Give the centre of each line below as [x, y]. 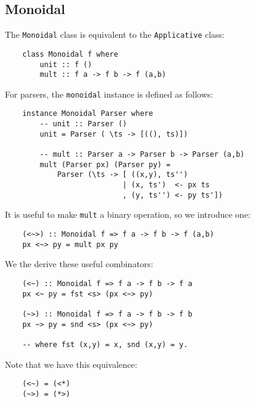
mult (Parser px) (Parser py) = [105, 164]
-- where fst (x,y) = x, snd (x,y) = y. [105, 344]
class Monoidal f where [70, 54]
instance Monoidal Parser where [88, 114]
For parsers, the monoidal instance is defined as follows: [109, 94]
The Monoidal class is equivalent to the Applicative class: [115, 34]
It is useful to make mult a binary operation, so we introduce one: [128, 214]
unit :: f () [66, 64]
